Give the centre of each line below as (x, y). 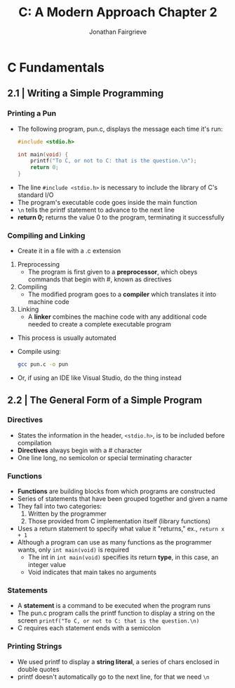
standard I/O (35, 195)
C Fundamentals (56, 67)
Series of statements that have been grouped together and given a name (122, 499)
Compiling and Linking (46, 235)
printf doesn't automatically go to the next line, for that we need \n (113, 677)
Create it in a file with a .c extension (69, 251)
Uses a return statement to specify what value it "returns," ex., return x (121, 529)
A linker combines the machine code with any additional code (117, 317)
